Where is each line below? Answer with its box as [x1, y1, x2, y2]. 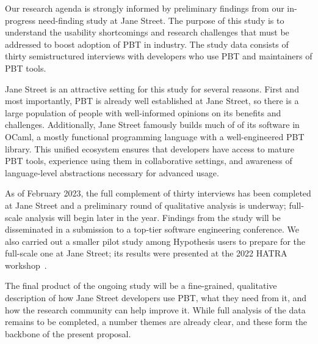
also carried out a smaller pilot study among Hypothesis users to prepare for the [5, 234, 305, 247]
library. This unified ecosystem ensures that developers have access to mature [5, 142, 295, 155]
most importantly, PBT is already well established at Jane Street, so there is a [5, 94, 299, 107]
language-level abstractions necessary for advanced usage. [5, 166, 219, 179]
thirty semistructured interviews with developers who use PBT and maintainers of [5, 50, 313, 62]
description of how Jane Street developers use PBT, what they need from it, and [5, 291, 307, 304]
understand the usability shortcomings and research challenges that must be [5, 26, 289, 39]
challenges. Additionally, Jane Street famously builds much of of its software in [5, 118, 300, 131]
